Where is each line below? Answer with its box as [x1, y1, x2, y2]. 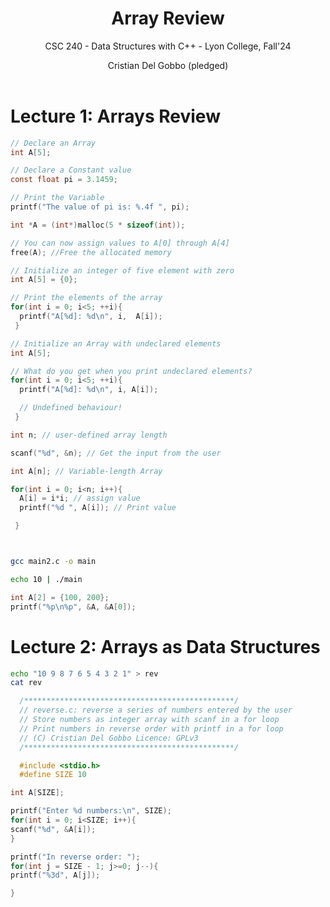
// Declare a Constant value [10, 165, 132, 176]
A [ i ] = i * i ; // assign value [19, 493, 141, 504]
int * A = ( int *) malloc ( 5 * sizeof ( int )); [10, 220, 186, 230]
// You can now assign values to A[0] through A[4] [10, 238, 230, 248]
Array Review [111, 7, 225, 30]
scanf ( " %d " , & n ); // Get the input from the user [10, 448, 222, 458]
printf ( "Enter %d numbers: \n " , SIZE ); [10, 806, 172, 816]
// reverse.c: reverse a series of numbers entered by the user [19, 705, 293, 716]
